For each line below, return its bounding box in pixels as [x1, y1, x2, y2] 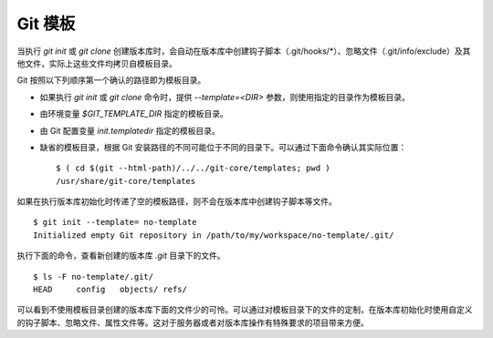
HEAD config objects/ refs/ [33, 284, 187, 295]
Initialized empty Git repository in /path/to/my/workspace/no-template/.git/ [33, 230, 394, 241]
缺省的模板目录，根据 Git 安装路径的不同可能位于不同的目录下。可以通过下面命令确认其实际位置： [39, 141, 407, 152]
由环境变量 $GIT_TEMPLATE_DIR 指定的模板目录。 [39, 108, 228, 119]
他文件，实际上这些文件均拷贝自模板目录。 [16, 57, 177, 68]
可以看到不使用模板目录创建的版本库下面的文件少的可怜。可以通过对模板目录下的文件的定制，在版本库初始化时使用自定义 [16, 304, 473, 315]
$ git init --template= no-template [33, 217, 197, 228]
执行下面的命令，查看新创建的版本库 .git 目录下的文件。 [16, 251, 226, 261]
